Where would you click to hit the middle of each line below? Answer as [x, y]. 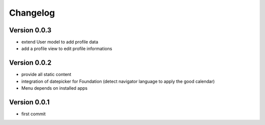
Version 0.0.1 [29, 102]
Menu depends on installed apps [54, 88]
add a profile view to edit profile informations [67, 49]
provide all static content [46, 75]
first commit [34, 114]
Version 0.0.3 [30, 30]
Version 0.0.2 [30, 63]
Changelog [32, 13]
